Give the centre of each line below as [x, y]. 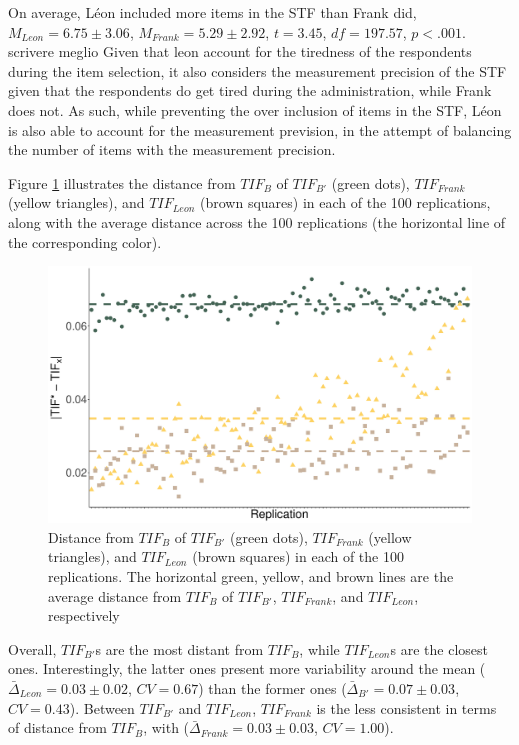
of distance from [57, 727]
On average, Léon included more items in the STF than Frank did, [212, 12]
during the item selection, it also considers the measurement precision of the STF [257, 70]
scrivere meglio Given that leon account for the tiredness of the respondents [240, 51]
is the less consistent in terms [406, 707]
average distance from [115, 595]
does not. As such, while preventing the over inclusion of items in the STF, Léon [255, 109]
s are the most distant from [179, 648]
